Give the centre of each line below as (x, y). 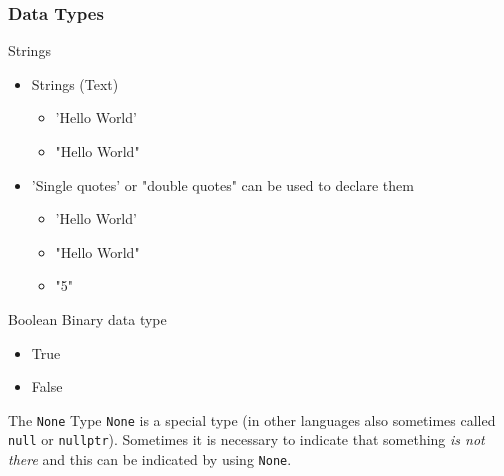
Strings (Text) (75, 83)
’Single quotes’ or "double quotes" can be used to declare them (222, 184)
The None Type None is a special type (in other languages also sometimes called (252, 419)
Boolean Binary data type (87, 318)
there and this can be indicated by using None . (150, 459)
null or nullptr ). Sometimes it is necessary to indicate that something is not (246, 439)
